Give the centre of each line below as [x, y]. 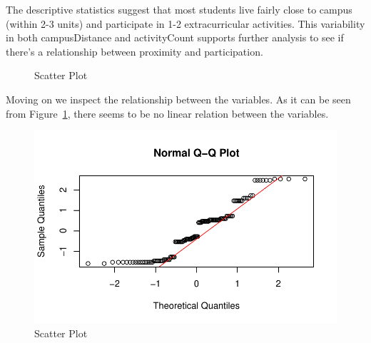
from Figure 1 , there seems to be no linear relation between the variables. [167, 113]
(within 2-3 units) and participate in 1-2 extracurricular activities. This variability [185, 23]
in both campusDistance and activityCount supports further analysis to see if [175, 37]
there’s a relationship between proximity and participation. [134, 51]
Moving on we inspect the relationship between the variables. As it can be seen [178, 99]
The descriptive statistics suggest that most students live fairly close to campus [179, 9]
